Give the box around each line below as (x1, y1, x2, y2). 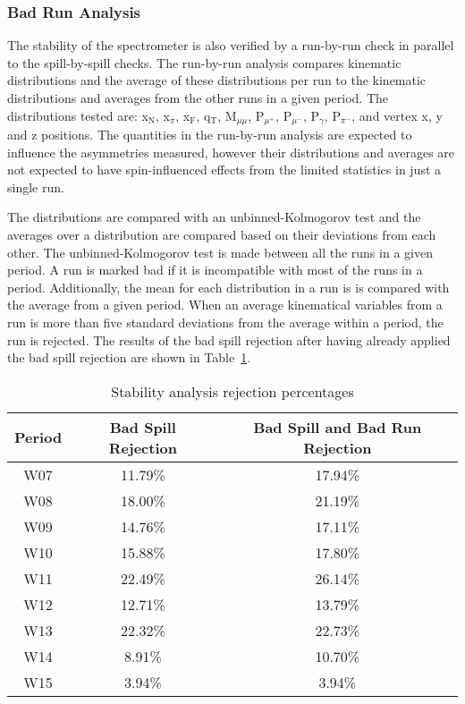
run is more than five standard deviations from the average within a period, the (7, 312, 444, 331)
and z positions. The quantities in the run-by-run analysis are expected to (7, 125, 412, 144)
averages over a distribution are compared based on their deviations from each (7, 225, 436, 244)
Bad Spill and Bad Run (253, 416, 422, 437)
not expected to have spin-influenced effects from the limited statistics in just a (7, 160, 442, 179)
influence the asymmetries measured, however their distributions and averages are (7, 142, 455, 161)
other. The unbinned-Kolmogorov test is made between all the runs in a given (7, 242, 433, 261)
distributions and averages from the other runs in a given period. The (7, 89, 389, 106)
